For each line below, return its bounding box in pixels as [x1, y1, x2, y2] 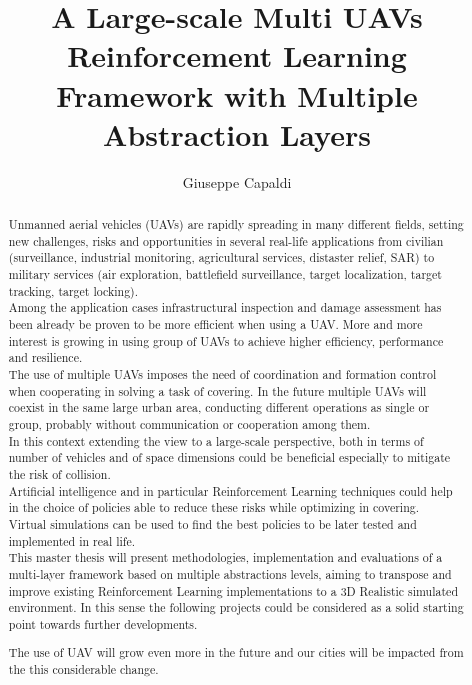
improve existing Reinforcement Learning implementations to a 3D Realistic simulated [8, 582, 459, 599]
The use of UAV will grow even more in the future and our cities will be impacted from [8, 644, 464, 661]
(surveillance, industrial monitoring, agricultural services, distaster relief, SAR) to [8, 249, 435, 266]
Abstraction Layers [103, 113, 371, 154]
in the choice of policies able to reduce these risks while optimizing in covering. [8, 499, 420, 516]
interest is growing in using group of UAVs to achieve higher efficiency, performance [8, 332, 444, 349]
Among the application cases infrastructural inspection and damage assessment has [8, 299, 442, 316]
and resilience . [8, 349, 83, 366]
